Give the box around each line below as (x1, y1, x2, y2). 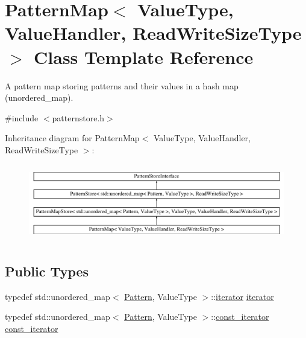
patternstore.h (52, 111, 105, 124)
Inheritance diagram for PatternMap (5, 132, 140, 144)
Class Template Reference (34, 44, 254, 69)
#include (5, 111, 39, 124)
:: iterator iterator (211, 290, 274, 302)
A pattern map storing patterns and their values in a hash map (5, 79, 239, 92)
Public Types (5, 261, 89, 280)
